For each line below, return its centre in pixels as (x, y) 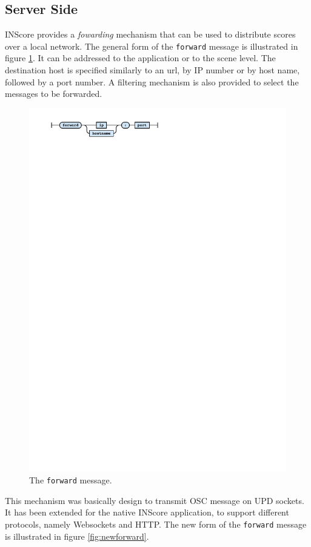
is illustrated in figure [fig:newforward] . (77, 536)
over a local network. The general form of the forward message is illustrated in (152, 46)
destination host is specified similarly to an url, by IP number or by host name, (152, 70)
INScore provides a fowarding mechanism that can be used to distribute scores (150, 34)
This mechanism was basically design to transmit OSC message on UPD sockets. (155, 500)
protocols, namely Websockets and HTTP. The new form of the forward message (156, 524)
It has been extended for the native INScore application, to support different (147, 512)
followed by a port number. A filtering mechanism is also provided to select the (152, 81)
